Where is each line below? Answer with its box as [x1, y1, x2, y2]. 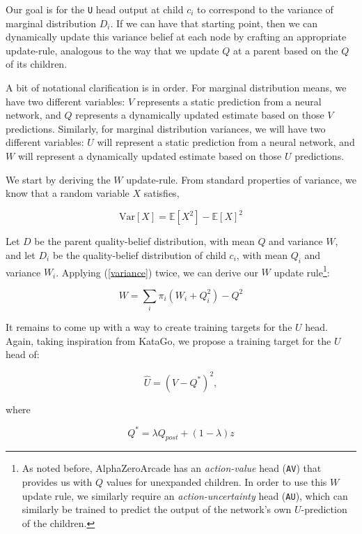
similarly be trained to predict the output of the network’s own [22, 502, 292, 517]
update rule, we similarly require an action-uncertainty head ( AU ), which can [22, 488, 348, 503]
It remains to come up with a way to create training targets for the [6, 320, 292, 334]
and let [6, 247, 36, 262]
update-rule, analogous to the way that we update [6, 43, 219, 57]
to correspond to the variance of [197, 2, 333, 16]
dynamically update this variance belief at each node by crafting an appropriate [6, 29, 347, 44]
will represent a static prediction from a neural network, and [97, 135, 355, 149]
